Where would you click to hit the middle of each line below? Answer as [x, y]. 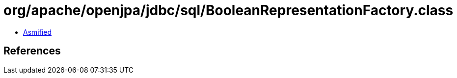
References [32, 51]
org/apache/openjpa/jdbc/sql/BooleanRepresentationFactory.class [228, 10]
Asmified [38, 32]
